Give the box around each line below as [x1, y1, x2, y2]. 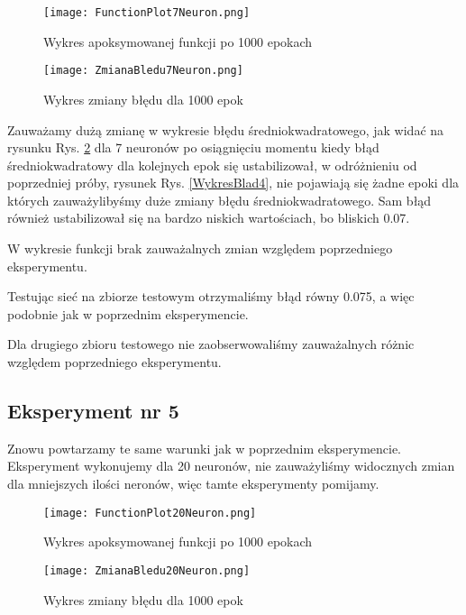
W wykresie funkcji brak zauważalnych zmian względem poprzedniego [7, 239, 393, 258]
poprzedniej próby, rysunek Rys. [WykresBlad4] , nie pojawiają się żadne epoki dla [7, 173, 460, 192]
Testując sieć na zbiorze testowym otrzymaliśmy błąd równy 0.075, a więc [7, 287, 415, 306]
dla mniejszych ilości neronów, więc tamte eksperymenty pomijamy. [7, 474, 379, 493]
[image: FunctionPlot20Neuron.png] [43, 506, 257, 519]
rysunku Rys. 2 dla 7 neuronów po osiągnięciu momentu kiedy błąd [7, 138, 379, 157]
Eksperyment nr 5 [7, 397, 179, 425]
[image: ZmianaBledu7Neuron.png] [43, 64, 243, 78]
